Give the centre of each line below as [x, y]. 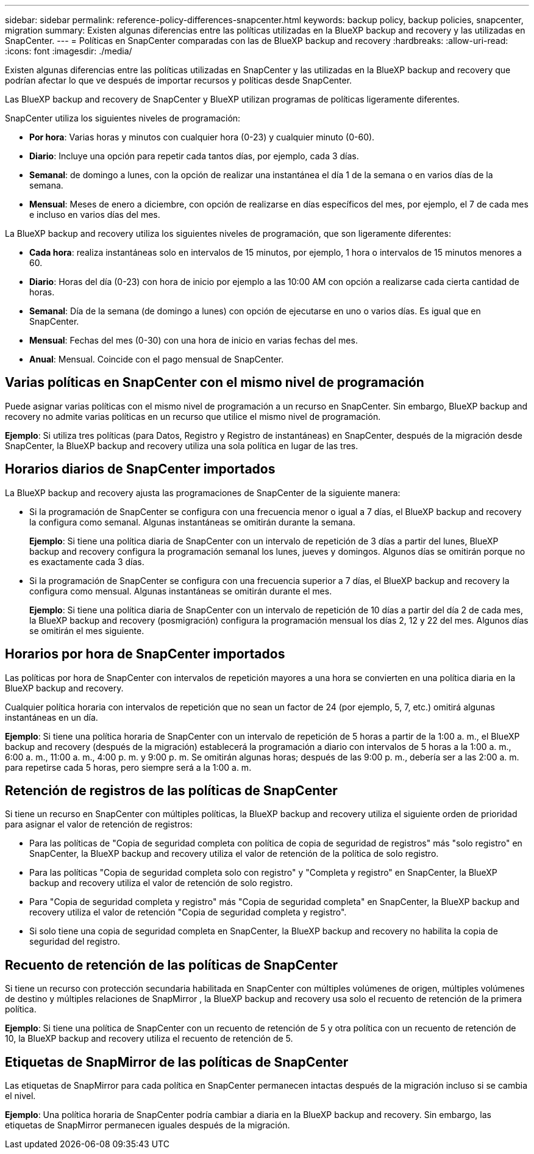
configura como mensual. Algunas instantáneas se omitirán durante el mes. [181, 591]
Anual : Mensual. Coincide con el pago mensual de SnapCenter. [157, 359]
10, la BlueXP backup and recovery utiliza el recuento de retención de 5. [149, 1039]
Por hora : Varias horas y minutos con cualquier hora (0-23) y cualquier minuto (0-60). [202, 137]
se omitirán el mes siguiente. [87, 630]
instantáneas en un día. [52, 717]
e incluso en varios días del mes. [95, 215]
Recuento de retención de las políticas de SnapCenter [172, 965]
